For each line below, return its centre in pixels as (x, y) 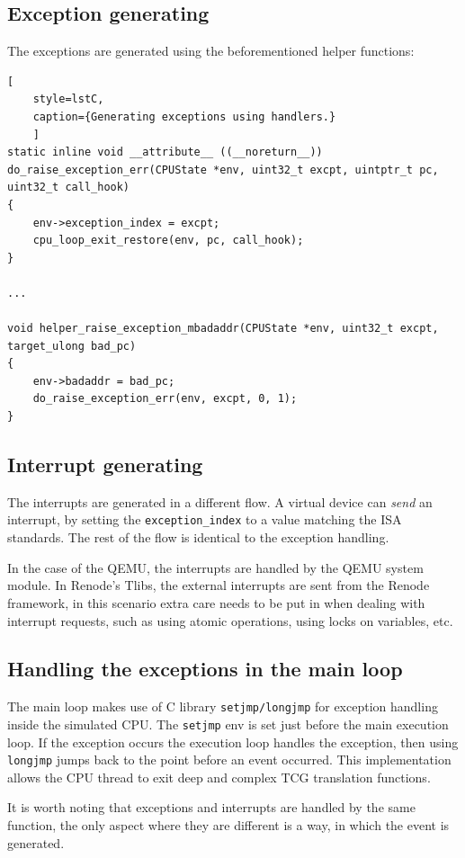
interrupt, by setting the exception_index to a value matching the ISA (205, 519)
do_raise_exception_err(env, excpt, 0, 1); (165, 399)
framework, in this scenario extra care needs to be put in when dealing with (216, 602)
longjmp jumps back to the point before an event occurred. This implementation (229, 760)
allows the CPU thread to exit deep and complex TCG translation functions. (219, 777)
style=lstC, (68, 99)
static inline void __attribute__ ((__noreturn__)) (165, 152)
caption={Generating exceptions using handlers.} (184, 116)
